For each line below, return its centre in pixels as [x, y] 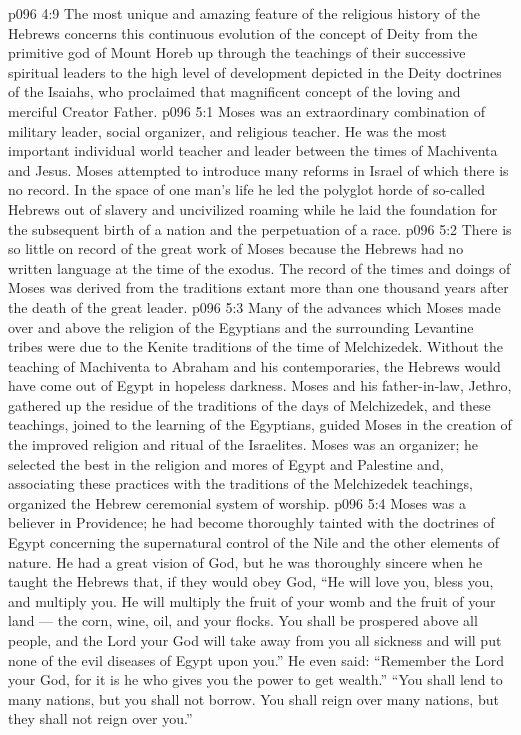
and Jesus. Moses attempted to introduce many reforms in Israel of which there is [258, 169]
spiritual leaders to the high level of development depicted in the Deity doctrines [255, 71]
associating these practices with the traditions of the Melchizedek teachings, [240, 483]
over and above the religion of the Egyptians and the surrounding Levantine [241, 326]
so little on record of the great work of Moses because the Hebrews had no [236, 248]
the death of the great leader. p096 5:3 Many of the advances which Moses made [254, 306]
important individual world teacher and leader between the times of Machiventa [253, 150]
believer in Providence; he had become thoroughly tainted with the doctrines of [251, 522]
